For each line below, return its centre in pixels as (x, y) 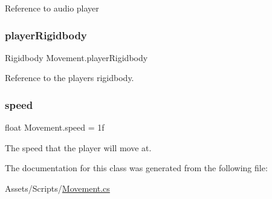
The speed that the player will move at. (78, 147)
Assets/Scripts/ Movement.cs (57, 188)
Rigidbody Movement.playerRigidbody (76, 57)
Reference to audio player (52, 8)
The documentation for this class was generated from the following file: (136, 168)
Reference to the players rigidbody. (70, 78)
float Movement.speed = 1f (55, 127)
